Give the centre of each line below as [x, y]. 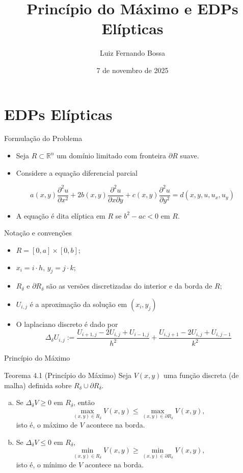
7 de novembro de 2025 [132, 70]
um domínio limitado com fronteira [112, 156]
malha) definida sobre [38, 385]
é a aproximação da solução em [78, 304]
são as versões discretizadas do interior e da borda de [129, 286]
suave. [190, 156]
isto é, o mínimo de [46, 464]
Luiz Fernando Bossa [132, 53]
